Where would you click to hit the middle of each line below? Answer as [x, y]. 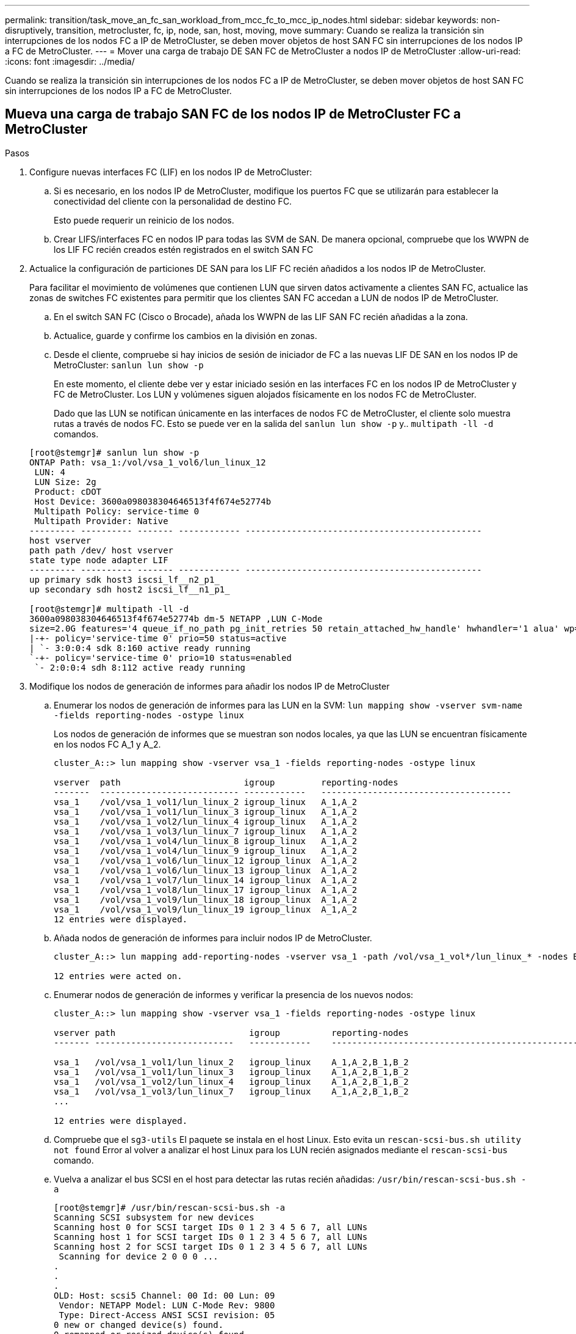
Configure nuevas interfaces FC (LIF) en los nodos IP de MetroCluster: [171, 172]
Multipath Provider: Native [101, 521]
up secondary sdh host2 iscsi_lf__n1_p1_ [130, 589]
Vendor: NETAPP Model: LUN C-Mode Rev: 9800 [167, 1305]
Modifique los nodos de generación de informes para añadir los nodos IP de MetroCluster [210, 686]
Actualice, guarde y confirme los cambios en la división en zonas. [185, 335]
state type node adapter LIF [99, 560]
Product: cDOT [68, 491]
